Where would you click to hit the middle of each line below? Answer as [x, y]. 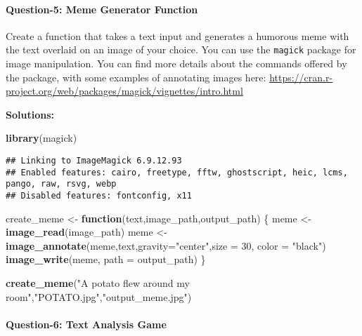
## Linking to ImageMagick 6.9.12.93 [94, 161]
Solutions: [30, 114]
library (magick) [41, 138]
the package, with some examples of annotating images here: [136, 77]
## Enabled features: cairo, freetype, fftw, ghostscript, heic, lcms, [177, 172]
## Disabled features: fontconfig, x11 [99, 195]
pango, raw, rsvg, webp [61, 184]
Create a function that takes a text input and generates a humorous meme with [177, 35]
